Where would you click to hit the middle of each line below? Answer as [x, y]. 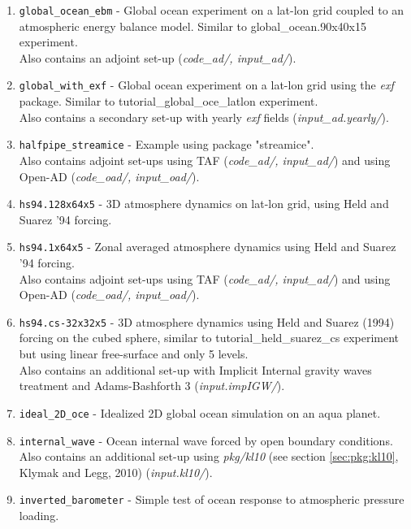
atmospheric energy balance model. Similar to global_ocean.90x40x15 [193, 26]
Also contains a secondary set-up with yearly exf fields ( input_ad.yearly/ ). [204, 117]
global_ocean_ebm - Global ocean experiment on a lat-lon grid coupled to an [212, 10]
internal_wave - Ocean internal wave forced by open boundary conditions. [206, 440]
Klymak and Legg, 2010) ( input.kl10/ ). [116, 472]
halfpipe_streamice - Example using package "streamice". [167, 144]
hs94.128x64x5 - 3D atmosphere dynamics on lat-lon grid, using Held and [204, 204]
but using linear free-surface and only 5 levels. [134, 354]
